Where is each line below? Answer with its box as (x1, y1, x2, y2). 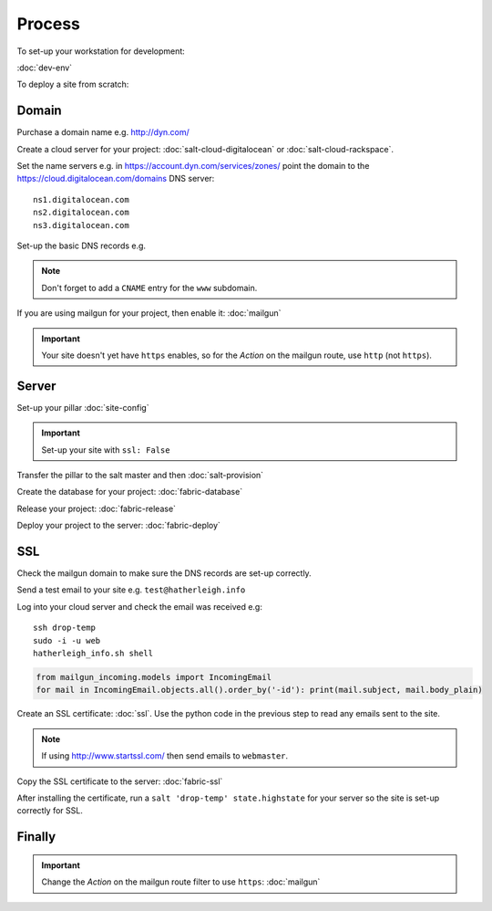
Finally (16, 829, 56, 844)
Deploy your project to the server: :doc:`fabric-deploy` (16, 520, 220, 531)
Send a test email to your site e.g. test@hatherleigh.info (16, 584, 246, 595)
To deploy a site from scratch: (16, 79, 129, 90)
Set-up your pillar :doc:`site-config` (16, 402, 149, 413)
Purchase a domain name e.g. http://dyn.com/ (16, 127, 190, 138)
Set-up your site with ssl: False (41, 444, 170, 455)
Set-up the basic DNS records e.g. (16, 240, 146, 251)
